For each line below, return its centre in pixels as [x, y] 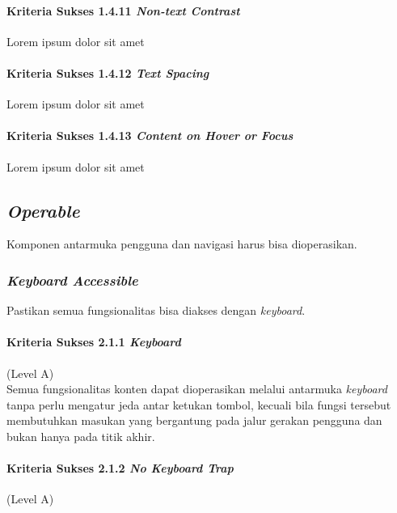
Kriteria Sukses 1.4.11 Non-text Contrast [123, 10]
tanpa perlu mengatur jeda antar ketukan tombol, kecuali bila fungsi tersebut [199, 404]
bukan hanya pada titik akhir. [81, 436]
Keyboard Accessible [72, 280]
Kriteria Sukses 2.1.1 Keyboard [94, 342]
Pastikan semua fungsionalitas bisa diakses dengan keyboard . [156, 310]
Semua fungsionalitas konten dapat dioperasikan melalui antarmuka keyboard [197, 389]
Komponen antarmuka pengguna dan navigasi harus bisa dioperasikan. [182, 244]
